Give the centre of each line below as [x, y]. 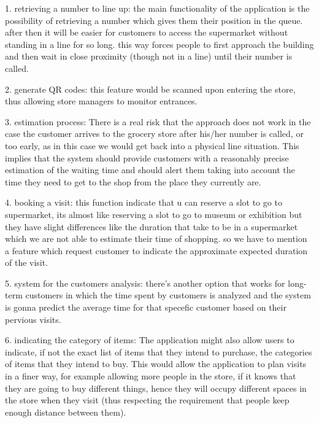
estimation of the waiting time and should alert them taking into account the [150, 170]
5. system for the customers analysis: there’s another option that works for [145, 283]
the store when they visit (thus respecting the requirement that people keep [147, 400]
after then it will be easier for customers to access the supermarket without [147, 32]
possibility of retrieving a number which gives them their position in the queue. [154, 20]
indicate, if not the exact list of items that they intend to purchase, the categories [159, 351]
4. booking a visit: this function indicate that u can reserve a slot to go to [144, 202]
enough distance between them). [66, 412]
